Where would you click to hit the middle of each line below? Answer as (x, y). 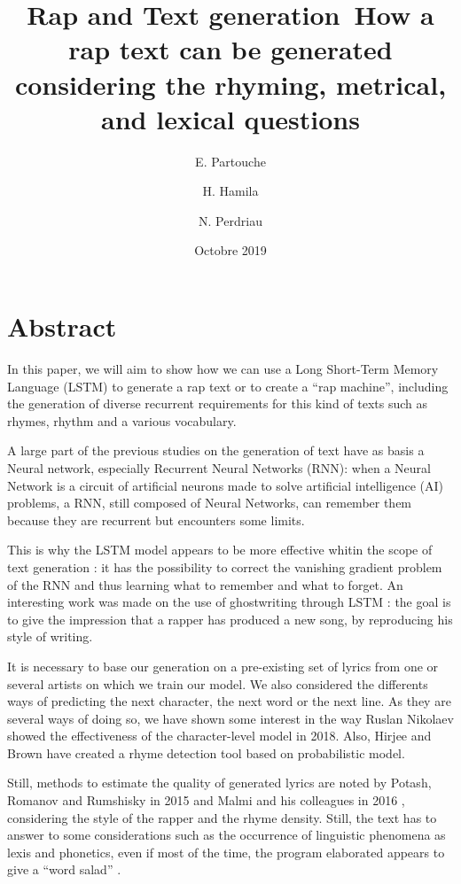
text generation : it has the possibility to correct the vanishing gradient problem (225, 566)
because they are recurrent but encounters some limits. (156, 520)
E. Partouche (230, 161)
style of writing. (50, 636)
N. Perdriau (230, 220)
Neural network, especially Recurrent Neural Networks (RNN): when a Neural (219, 467)
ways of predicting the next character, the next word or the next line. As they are (229, 701)
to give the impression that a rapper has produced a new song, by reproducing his (230, 619)
